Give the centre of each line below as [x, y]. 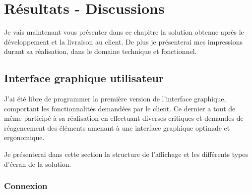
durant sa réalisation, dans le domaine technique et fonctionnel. [100, 51]
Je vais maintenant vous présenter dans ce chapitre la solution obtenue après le [124, 32]
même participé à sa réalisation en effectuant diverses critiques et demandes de [124, 118]
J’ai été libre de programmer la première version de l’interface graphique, [115, 99]
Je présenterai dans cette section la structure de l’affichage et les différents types [126, 154]
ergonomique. [24, 137]
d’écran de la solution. [38, 164]
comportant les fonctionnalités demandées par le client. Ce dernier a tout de [120, 108]
